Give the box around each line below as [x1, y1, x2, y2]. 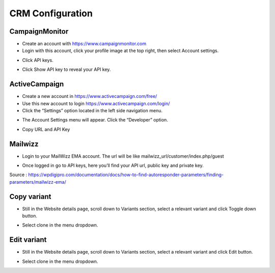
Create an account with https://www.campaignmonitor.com [22, 41, 147, 47]
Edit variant [9, 235, 47, 244]
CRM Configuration [9, 8, 93, 19]
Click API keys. [22, 57, 53, 63]
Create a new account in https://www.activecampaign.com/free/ [22, 93, 157, 100]
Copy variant [9, 192, 51, 201]
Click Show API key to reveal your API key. [22, 66, 111, 72]
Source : [9, 171, 28, 178]
